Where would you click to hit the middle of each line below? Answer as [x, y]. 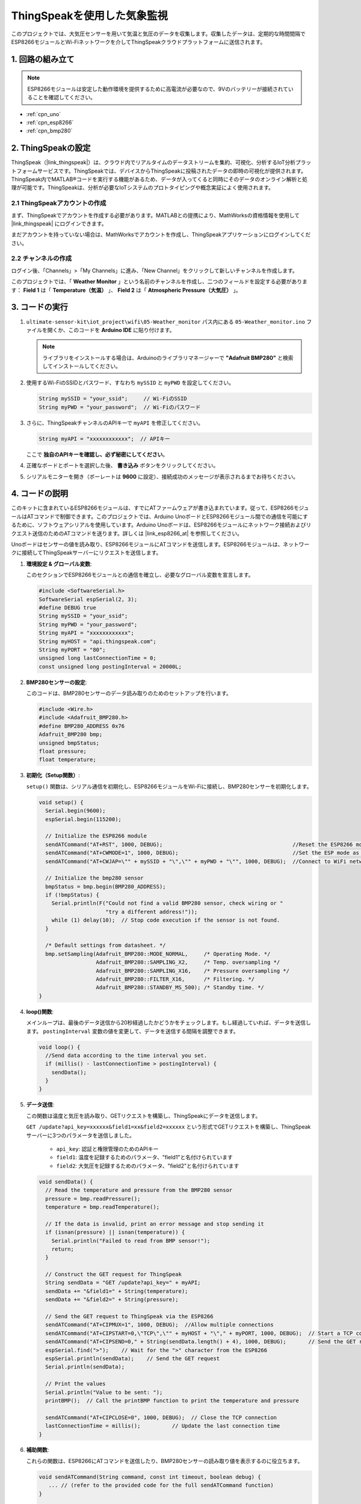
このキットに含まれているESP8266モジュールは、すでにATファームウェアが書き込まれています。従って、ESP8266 [153, 508]
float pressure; [63, 751]
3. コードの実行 [40, 307]
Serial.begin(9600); [76, 811]
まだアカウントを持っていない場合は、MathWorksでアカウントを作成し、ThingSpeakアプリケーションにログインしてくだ [161, 235]
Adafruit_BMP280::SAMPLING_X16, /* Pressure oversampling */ [193, 971]
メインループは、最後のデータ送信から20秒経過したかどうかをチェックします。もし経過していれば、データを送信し [168, 1023]
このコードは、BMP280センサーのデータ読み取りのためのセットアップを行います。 [129, 693]
